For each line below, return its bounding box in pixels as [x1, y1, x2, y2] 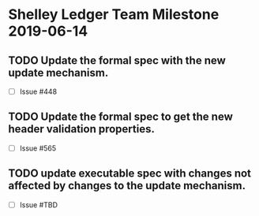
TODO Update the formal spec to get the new [8, 110, 233, 124]
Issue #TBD [19, 199, 58, 210]
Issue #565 [19, 143, 57, 153]
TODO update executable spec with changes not [8, 167, 251, 181]
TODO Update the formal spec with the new [8, 54, 227, 67]
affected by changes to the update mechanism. [8, 179, 246, 192]
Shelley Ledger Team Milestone [8, 6, 220, 24]
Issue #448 [19, 87, 58, 96]
